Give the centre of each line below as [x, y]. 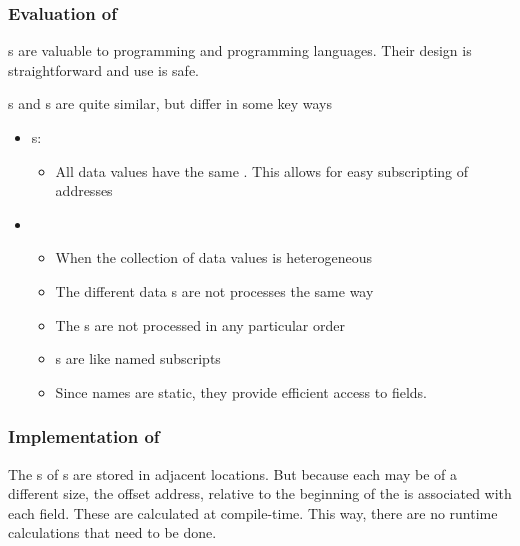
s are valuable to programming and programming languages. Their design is [240, 50]
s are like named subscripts [138, 358]
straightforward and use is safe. [103, 69]
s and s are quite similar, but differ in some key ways [170, 103]
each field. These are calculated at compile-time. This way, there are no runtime [253, 512]
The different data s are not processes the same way [214, 290]
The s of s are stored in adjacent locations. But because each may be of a [232, 473]
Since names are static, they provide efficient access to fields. [241, 391]
